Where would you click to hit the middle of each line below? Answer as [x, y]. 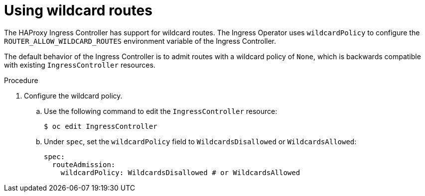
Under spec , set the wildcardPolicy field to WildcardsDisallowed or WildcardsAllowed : [200, 141]
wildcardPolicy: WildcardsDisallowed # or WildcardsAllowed [180, 172]
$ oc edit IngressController [101, 126]
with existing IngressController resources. [80, 65]
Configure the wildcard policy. [73, 96]
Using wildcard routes [78, 10]
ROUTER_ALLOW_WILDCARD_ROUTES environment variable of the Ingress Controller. [140, 41]
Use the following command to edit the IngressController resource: [161, 111]
